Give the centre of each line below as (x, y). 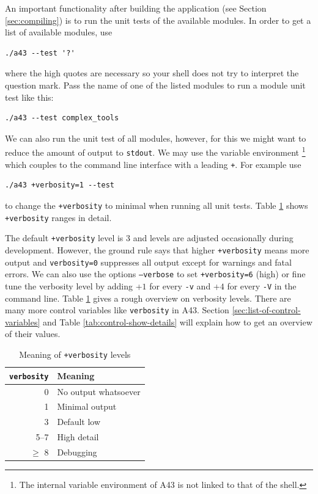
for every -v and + (185, 285)
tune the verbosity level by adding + (74, 285)
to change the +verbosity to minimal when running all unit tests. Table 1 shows (157, 205)
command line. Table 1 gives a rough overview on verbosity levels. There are (148, 298)
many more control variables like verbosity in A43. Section (117, 310)
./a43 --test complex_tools (62, 118)
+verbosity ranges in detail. (58, 217)
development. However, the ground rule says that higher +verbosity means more (157, 249)
